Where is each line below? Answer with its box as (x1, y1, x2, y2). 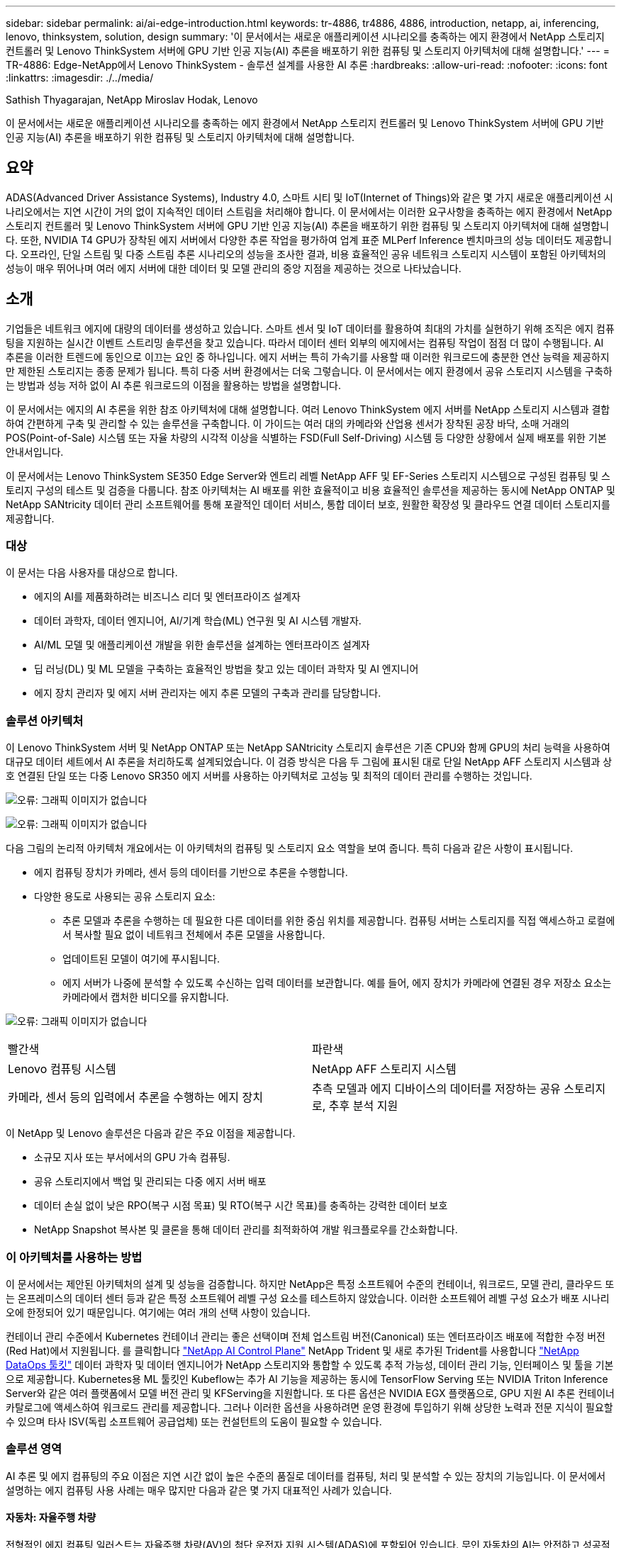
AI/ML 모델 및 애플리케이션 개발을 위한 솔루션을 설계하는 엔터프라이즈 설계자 (34, 639, 370, 651)
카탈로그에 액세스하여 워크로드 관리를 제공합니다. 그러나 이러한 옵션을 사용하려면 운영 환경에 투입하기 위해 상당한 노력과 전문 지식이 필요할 (6, 1401, 613, 1413)
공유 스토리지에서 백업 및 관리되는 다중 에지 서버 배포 (34, 1175, 267, 1188)
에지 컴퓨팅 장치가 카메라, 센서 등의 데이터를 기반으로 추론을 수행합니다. (34, 866, 348, 879)
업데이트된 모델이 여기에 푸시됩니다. (62, 953, 220, 965)
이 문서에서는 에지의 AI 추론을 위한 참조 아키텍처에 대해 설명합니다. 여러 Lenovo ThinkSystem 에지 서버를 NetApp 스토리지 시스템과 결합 (6, 403, 610, 415)
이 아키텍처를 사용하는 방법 (6, 1250, 142, 1264)
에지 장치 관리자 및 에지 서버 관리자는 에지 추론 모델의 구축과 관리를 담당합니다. (34, 687, 381, 700)
